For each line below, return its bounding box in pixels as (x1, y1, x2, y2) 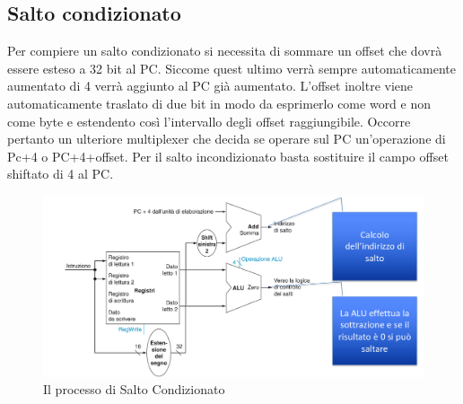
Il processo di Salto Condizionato (43, 380, 225, 399)
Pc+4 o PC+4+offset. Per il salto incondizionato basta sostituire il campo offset (7, 146, 449, 165)
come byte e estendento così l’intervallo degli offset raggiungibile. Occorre (7, 111, 411, 130)
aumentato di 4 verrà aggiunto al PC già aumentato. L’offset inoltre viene (7, 76, 414, 95)
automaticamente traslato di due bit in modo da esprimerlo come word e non (7, 93, 432, 112)
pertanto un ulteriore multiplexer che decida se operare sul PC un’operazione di (7, 129, 446, 148)
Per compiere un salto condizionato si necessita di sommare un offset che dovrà (7, 41, 442, 60)
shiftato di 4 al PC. (7, 164, 114, 183)
